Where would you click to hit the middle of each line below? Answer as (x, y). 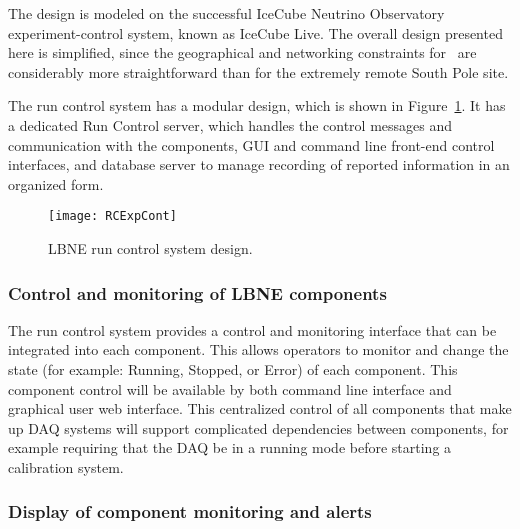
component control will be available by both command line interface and (230, 388)
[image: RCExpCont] (112, 216)
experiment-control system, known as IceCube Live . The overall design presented (255, 32)
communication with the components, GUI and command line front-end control (251, 144)
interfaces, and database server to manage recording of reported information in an (259, 164)
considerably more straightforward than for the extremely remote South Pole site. (258, 71)
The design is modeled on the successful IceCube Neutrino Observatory (226, 13)
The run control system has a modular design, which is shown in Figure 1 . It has (257, 105)
